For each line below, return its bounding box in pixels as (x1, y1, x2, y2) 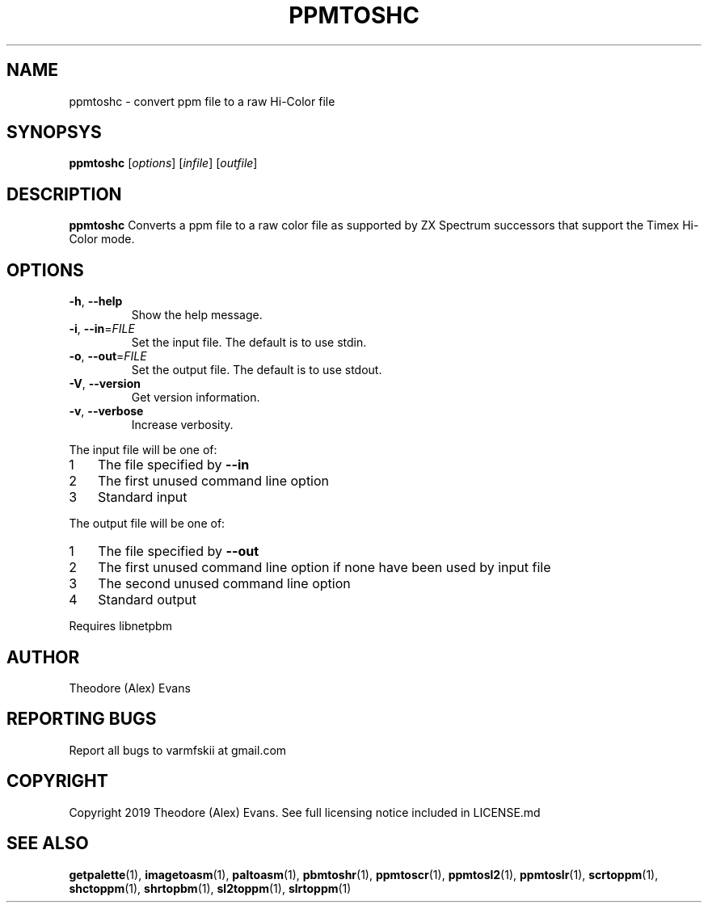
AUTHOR (6, 646, 80, 667)
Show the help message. (131, 308, 263, 322)
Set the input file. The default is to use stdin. (131, 335, 367, 350)
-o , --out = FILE (69, 349, 147, 364)
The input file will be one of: (69, 443, 217, 457)
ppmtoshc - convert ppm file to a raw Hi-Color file (69, 94, 335, 108)
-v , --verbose (69, 404, 144, 419)
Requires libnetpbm (69, 619, 172, 633)
